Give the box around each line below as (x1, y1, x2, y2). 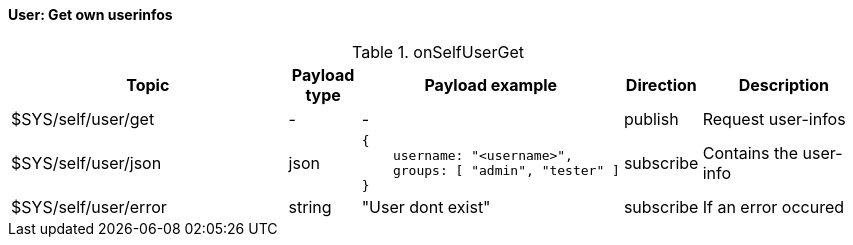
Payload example (424, 74, 558, 95)
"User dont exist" (361, 196, 491, 217)
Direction (625, 74, 697, 95)
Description (738, 74, 830, 95)
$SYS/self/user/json (11, 152, 162, 173)
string (288, 196, 332, 217)
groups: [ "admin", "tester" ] (392, 162, 620, 178)
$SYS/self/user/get (11, 108, 155, 129)
